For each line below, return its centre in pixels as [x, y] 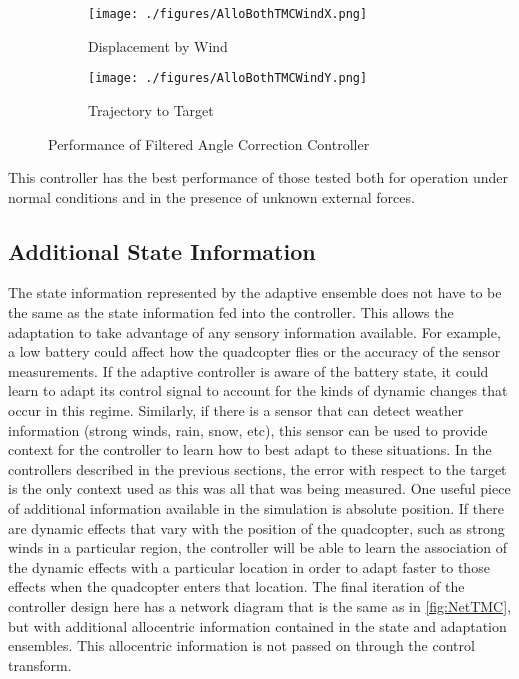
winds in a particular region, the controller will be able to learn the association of [258, 547]
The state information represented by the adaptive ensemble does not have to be [255, 292]
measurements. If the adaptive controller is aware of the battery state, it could [248, 370]
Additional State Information [162, 250]
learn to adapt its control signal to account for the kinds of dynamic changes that [258, 390]
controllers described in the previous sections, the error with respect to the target [257, 468]
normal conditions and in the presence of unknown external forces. [211, 196]
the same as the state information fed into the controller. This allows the [231, 312]
